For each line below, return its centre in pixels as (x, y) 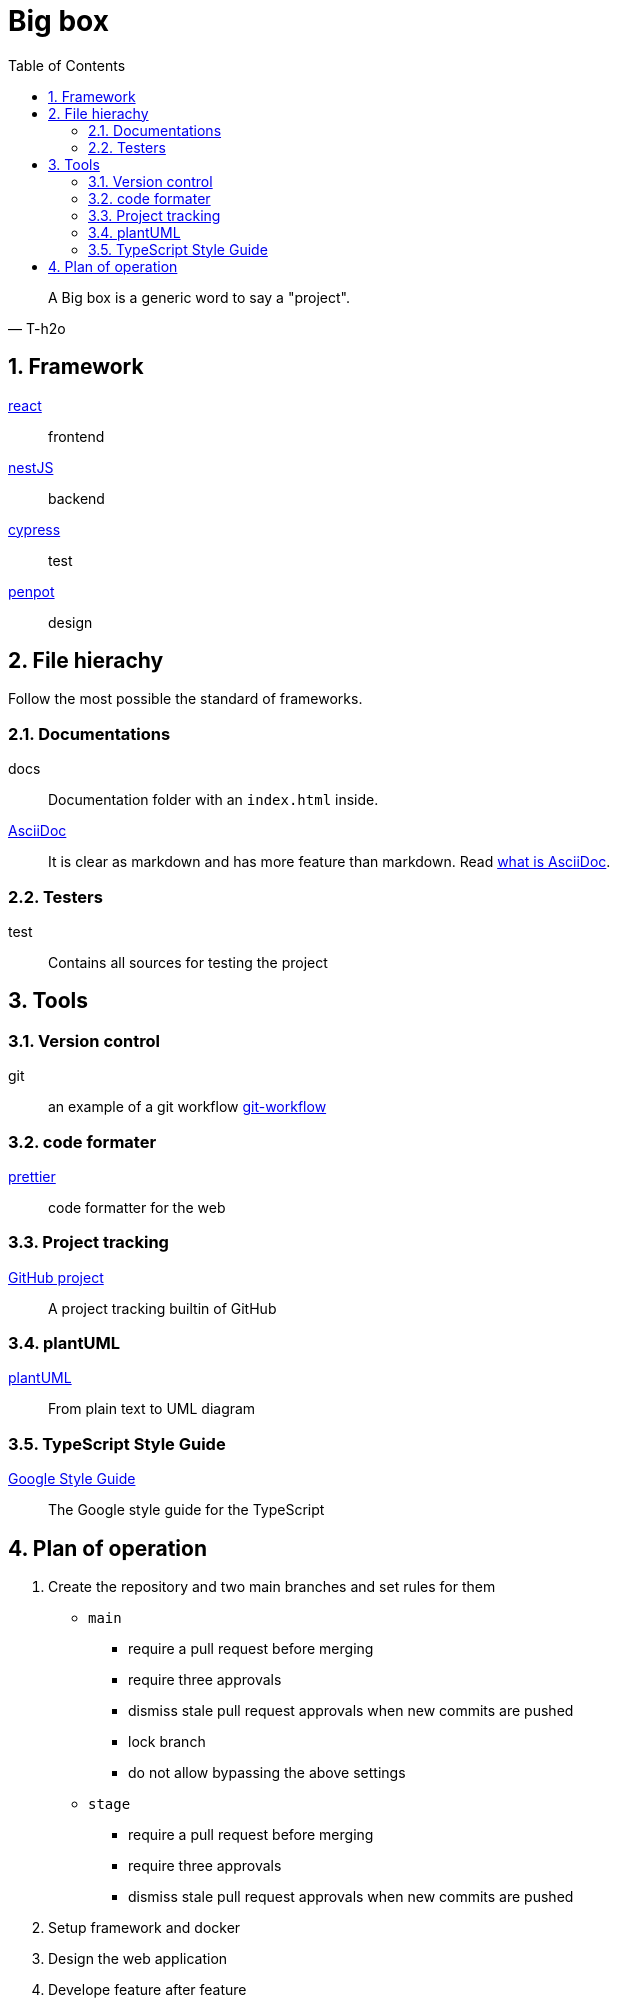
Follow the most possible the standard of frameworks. (185, 699)
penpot (31, 591)
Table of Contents (67, 65)
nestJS (31, 467)
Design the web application (138, 1958)
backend (76, 498)
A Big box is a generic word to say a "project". (199, 297)
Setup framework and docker (144, 1927)
